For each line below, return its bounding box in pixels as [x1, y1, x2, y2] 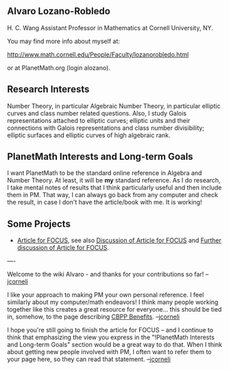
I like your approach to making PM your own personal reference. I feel [7, 291, 204, 299]
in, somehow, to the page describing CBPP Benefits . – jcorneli [7, 312, 180, 321]
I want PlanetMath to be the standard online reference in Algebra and [7, 169, 202, 177]
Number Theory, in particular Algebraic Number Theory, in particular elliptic [7, 102, 221, 110]
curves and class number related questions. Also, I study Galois [7, 109, 187, 117]
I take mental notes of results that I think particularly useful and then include [7, 183, 222, 192]
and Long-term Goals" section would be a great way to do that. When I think [7, 340, 223, 349]
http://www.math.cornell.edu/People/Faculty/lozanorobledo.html [7, 50, 189, 58]
